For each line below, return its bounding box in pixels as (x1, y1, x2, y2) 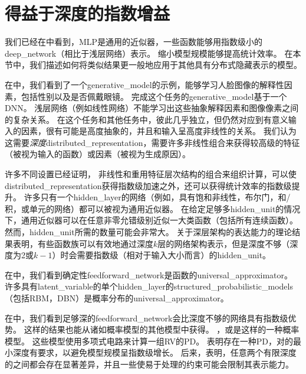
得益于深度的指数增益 (5, 1, 170, 25)
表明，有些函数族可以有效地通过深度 (12, 237, 153, 249)
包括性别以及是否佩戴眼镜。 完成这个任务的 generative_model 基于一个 (21, 90, 287, 102)
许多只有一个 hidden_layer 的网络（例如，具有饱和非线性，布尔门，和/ (24, 191, 291, 203)
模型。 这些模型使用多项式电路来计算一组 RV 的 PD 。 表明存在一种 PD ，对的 (5, 334, 294, 347)
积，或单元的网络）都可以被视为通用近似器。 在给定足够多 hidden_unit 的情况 (5, 202, 301, 214)
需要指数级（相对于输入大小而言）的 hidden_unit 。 (77, 249, 271, 261)
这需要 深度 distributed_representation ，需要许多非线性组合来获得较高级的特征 (5, 136, 300, 148)
